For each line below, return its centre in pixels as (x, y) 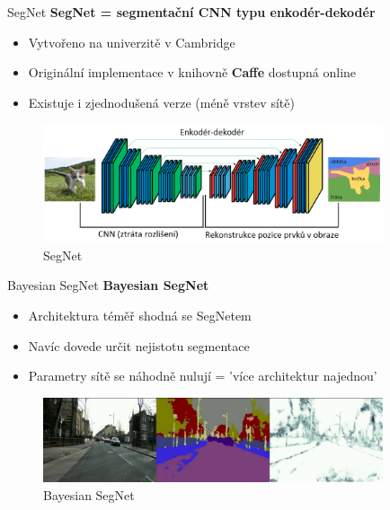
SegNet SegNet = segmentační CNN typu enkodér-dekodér (191, 12)
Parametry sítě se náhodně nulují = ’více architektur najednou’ (203, 376)
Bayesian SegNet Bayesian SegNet (108, 285)
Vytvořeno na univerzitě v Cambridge (132, 42)
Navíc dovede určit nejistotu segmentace (139, 345)
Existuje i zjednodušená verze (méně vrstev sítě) (161, 102)
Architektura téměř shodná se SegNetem (140, 315)
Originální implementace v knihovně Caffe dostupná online (192, 72)
